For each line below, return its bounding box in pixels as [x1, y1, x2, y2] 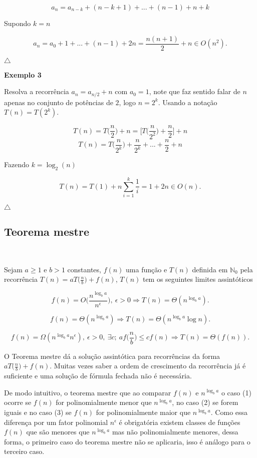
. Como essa [210, 407, 248, 417]
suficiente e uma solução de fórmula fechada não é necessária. [4, 370, 192, 381]
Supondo [4, 18, 31, 28]
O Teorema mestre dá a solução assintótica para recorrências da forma [4, 350, 220, 361]
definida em [192, 264, 228, 274]
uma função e [126, 264, 167, 274]
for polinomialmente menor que [56, 397, 152, 407]
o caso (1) [221, 387, 251, 397]
